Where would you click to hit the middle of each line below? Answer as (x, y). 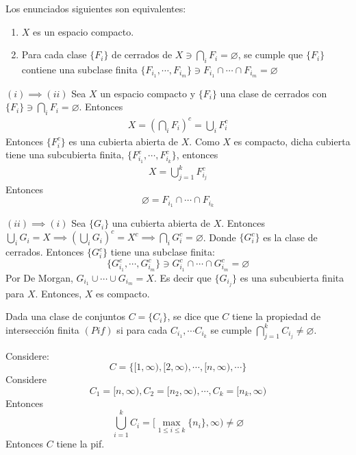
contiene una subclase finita (79, 69)
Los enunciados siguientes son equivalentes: (96, 8)
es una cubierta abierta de (124, 141)
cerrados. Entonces (45, 252)
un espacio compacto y (148, 93)
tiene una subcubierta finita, (65, 155)
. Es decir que (182, 277)
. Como (204, 141)
